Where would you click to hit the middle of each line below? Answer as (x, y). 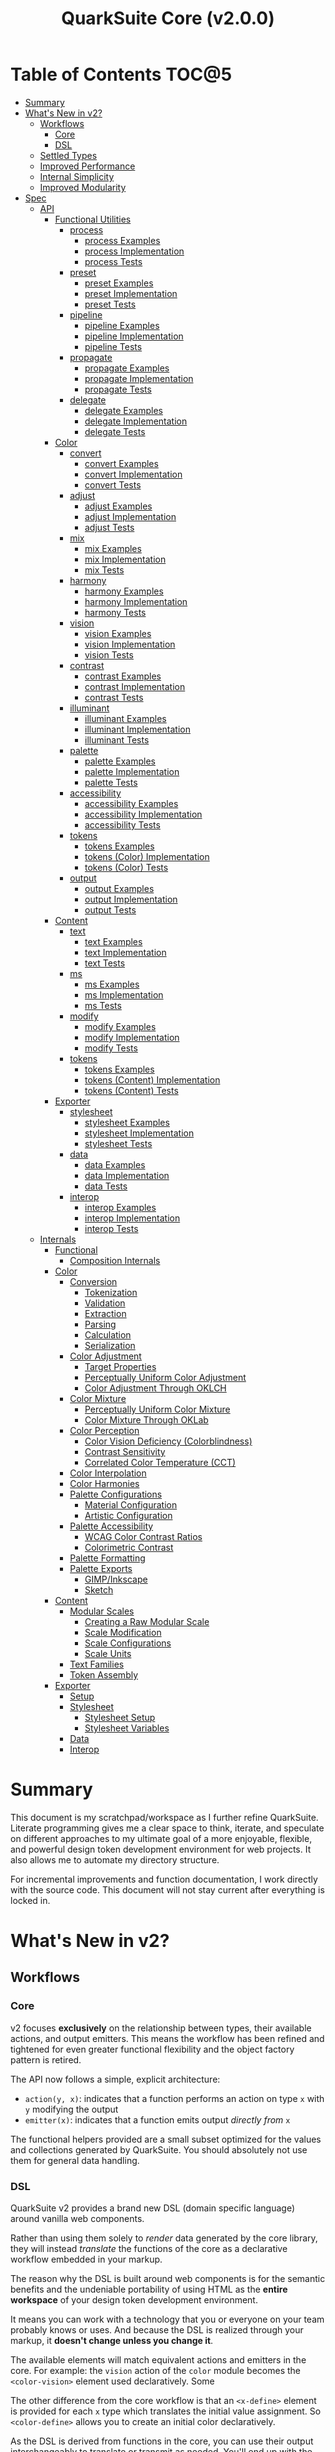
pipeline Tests (113, 346)
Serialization (110, 1345)
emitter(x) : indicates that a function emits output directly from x (157, 2119)
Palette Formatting (107, 1558)
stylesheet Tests (118, 1143)
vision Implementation (130, 644)
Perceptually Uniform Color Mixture (157, 1409)
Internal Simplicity (77, 176)
